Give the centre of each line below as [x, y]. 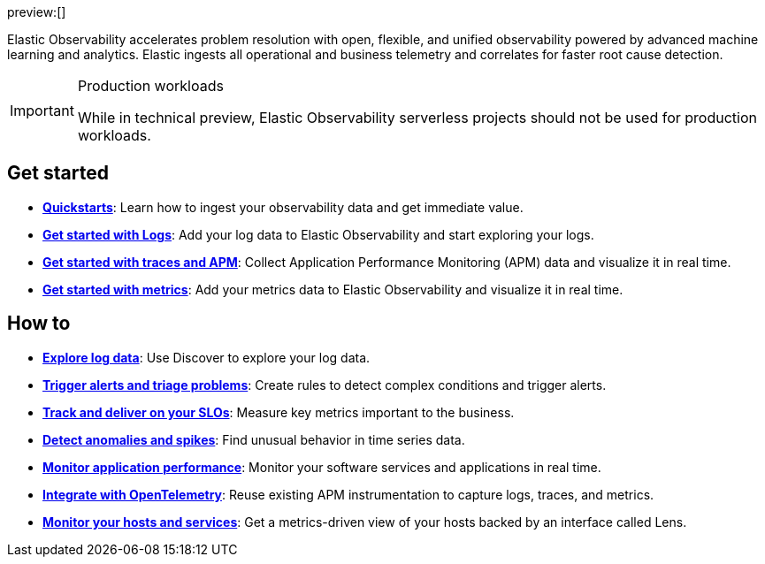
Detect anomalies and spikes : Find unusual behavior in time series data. [254, 439]
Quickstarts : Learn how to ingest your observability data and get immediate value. [283, 207]
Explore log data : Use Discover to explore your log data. [207, 357]
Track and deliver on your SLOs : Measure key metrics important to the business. [279, 412]
